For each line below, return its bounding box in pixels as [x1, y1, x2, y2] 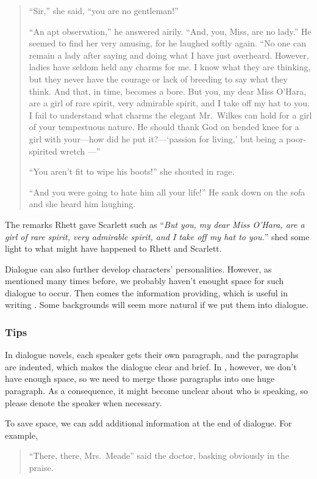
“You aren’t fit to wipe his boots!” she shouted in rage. [29, 165, 235, 178]
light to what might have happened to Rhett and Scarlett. [5, 242, 222, 255]
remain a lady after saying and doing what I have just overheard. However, [29, 48, 309, 61]
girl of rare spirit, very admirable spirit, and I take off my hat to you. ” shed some [5, 230, 310, 243]
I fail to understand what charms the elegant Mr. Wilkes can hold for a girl [29, 108, 312, 121]
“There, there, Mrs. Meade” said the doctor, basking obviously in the [29, 449, 290, 462]
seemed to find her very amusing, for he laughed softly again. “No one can [29, 37, 306, 49]
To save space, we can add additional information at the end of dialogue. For [5, 417, 292, 430]
